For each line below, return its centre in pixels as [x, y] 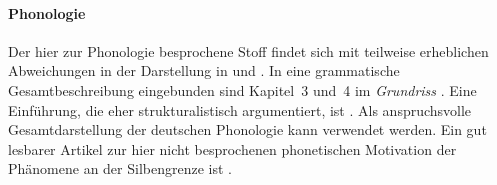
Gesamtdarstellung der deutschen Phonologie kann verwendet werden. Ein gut [247, 129]
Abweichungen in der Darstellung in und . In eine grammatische [204, 70]
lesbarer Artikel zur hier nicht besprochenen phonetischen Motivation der [232, 148]
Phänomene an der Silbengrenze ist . [120, 168]
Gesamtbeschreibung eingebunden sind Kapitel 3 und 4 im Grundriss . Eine [242, 89]
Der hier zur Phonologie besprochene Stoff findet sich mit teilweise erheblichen [248, 50]
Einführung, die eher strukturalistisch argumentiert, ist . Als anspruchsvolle [240, 109]
